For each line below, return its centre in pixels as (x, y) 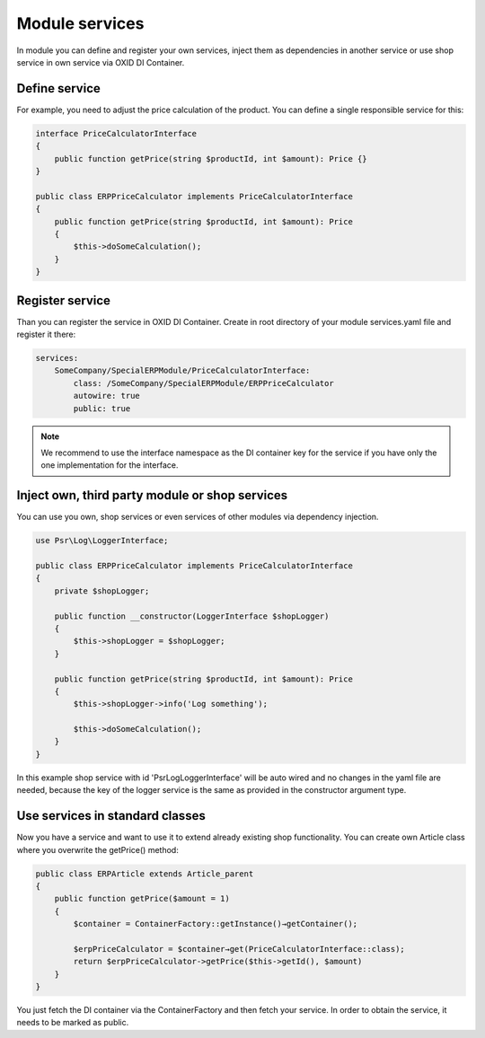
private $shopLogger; (102, 591)
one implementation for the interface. (110, 465)
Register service (64, 300)
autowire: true (107, 396)
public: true (102, 408)
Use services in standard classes (111, 816)
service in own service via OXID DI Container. (101, 62)
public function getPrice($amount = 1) (142, 899)
